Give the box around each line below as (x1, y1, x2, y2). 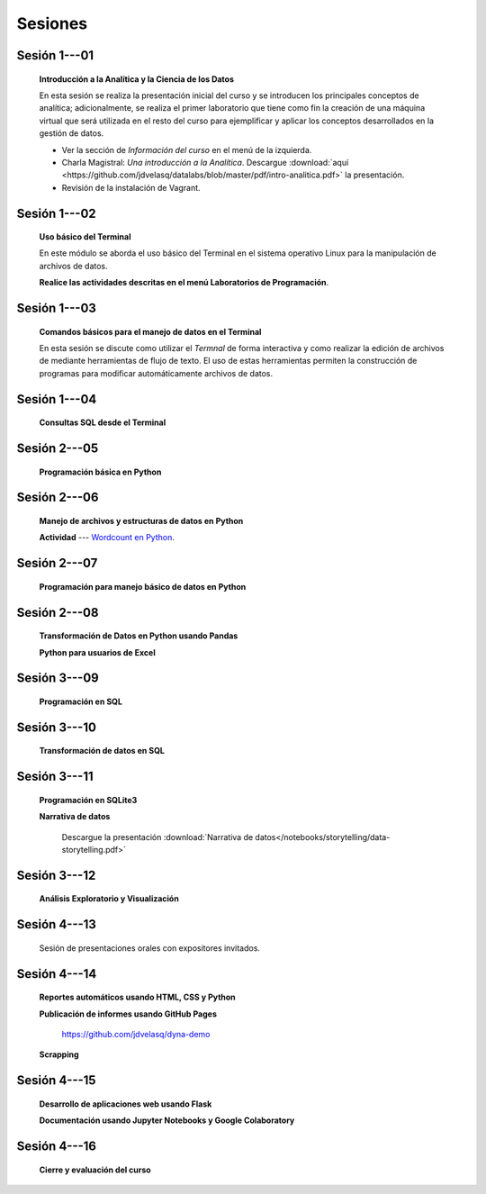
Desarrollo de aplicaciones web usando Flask (39, 1099, 212, 1109)
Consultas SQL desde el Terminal (39, 417, 166, 428)
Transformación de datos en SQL (39, 746, 166, 756)
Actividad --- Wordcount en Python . (39, 532, 175, 543)
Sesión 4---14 (16, 966, 97, 981)
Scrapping (39, 1049, 80, 1060)
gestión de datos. (39, 128, 104, 139)
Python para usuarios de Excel (39, 647, 157, 657)
